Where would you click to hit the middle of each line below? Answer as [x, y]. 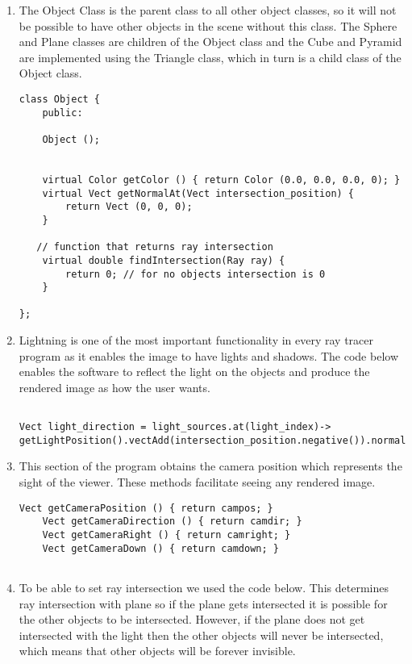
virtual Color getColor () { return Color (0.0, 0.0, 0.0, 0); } [221, 180]
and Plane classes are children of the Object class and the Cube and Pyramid [210, 42]
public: [62, 113]
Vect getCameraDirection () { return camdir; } [172, 522]
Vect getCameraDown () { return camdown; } [160, 548]
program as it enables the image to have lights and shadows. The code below [208, 355]
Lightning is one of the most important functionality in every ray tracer [196, 340]
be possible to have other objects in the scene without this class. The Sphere [208, 25]
